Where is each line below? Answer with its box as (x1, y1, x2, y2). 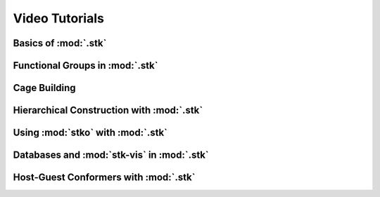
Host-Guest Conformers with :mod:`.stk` (13, 172, 196, 184)
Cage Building (13, 82, 77, 94)
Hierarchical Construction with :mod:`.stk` (13, 104, 203, 116)
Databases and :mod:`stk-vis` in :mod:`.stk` (13, 149, 209, 161)
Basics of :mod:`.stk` (13, 37, 107, 49)
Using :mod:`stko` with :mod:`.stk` (13, 127, 168, 139)
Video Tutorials (13, 11, 105, 26)
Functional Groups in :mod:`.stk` (13, 60, 158, 72)
